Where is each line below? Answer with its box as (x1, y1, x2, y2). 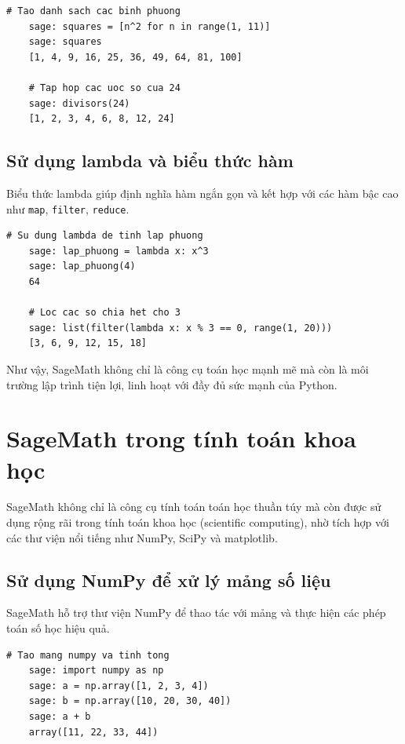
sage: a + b (28, 711, 91, 722)
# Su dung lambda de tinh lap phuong (6, 230, 203, 242)
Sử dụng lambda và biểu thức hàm (6, 148, 294, 173)
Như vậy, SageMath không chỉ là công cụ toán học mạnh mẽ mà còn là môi (6, 360, 369, 377)
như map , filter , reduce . (6, 200, 130, 217)
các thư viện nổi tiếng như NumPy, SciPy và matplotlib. (6, 529, 278, 545)
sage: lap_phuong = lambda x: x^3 (28, 245, 209, 257)
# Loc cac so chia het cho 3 (28, 307, 181, 319)
